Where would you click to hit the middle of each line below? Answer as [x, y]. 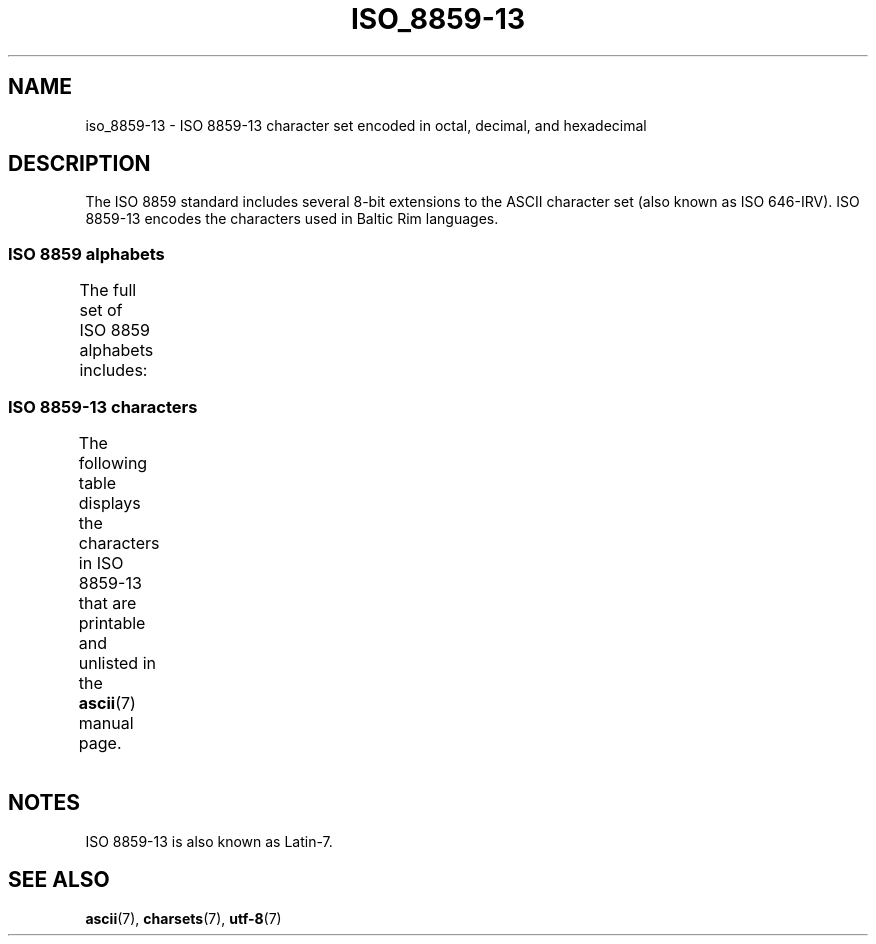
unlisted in [117, 662]
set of [101, 310]
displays [109, 502]
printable [112, 622]
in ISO [101, 562]
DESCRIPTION [79, 164]
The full [108, 290]
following [113, 462]
